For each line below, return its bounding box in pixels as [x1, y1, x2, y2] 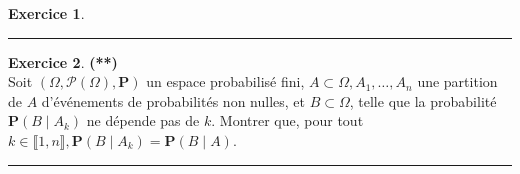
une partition [417, 71, 498, 92]
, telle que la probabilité [349, 90, 497, 111]
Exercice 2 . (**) [8, 51, 118, 72]
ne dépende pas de [86, 110, 200, 131]
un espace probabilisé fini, [146, 71, 305, 92]
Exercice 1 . [8, 3, 85, 23]
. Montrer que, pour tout [211, 110, 364, 131]
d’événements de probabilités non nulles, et [41, 90, 305, 111]
